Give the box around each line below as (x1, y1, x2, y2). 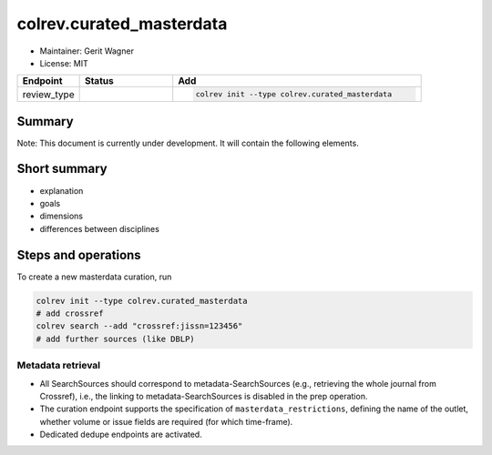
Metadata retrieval (16, 359, 101, 372)
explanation (39, 185, 84, 196)
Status (84, 75, 114, 87)
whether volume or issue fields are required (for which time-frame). (39, 416, 293, 427)
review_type (22, 87, 75, 100)
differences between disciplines (39, 223, 159, 234)
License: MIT (39, 57, 88, 68)
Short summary (16, 161, 108, 177)
